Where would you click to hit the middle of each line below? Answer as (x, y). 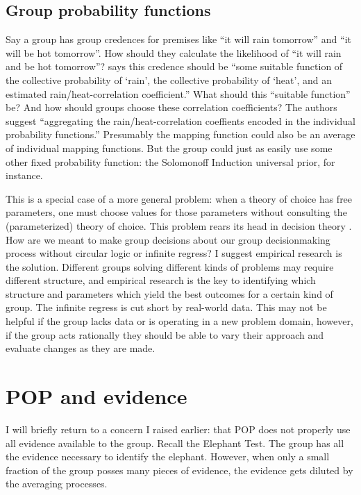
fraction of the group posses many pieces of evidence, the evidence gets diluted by (179, 470)
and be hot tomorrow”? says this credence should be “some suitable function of (174, 66)
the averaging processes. (57, 484)
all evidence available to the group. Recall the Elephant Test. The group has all (175, 443)
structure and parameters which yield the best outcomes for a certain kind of (169, 293)
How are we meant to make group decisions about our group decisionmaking (168, 239)
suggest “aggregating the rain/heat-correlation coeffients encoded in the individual (181, 120)
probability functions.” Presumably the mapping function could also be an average (180, 134)
